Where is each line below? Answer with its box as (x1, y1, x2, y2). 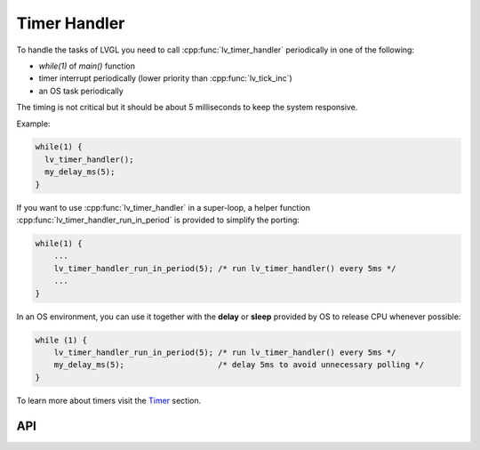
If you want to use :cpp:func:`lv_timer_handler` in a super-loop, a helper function (16, 202, 311, 213)
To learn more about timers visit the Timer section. (16, 395, 202, 406)
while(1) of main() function (38, 60, 136, 71)
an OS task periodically (38, 85, 124, 96)
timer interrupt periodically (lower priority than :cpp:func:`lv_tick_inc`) (38, 73, 292, 84)
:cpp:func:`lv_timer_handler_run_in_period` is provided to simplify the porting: (16, 214, 300, 226)
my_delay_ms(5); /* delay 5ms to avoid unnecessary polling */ (53, 360, 425, 370)
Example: (16, 118, 51, 129)
